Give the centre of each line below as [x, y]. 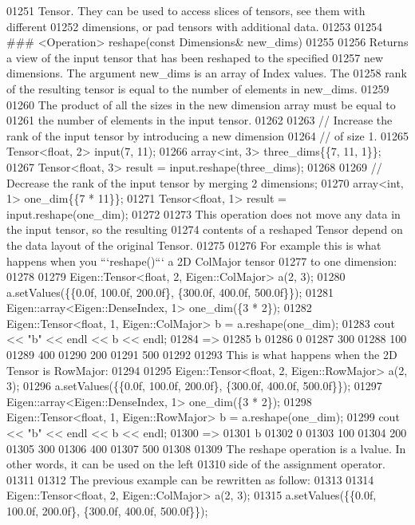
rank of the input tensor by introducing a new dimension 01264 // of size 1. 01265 [207, 135]
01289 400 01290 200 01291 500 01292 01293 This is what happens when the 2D [202, 355]
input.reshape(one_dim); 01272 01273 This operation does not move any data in [204, 213]
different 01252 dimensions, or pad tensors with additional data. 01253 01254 [195, 26]
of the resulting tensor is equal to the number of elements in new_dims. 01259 [198, 88]
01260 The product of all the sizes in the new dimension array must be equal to [201, 104]
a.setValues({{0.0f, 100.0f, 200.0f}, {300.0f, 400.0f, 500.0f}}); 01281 [170, 292]
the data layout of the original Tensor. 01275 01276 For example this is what [194, 245]
